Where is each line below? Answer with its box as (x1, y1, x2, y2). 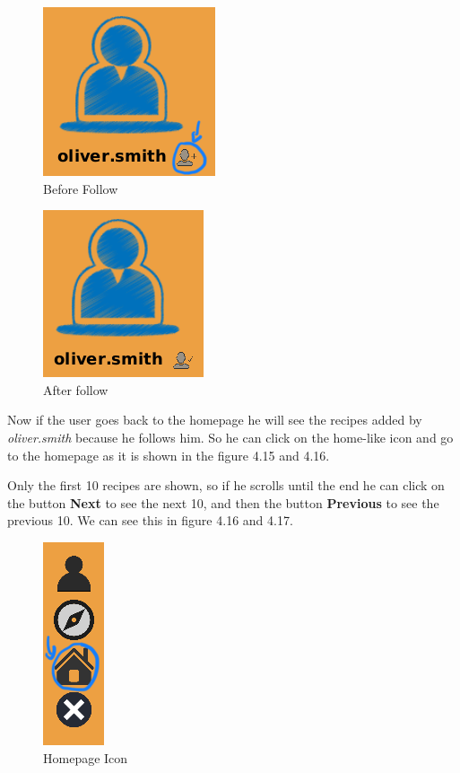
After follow (43, 380, 108, 399)
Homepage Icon (43, 748, 128, 767)
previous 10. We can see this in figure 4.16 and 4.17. (7, 511, 293, 530)
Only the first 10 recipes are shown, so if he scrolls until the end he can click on (7, 476, 445, 495)
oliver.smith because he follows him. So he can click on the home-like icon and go (7, 427, 454, 446)
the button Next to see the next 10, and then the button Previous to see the (7, 493, 439, 512)
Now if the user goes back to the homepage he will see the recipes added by (7, 410, 422, 429)
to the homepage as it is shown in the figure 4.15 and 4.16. (7, 445, 330, 464)
